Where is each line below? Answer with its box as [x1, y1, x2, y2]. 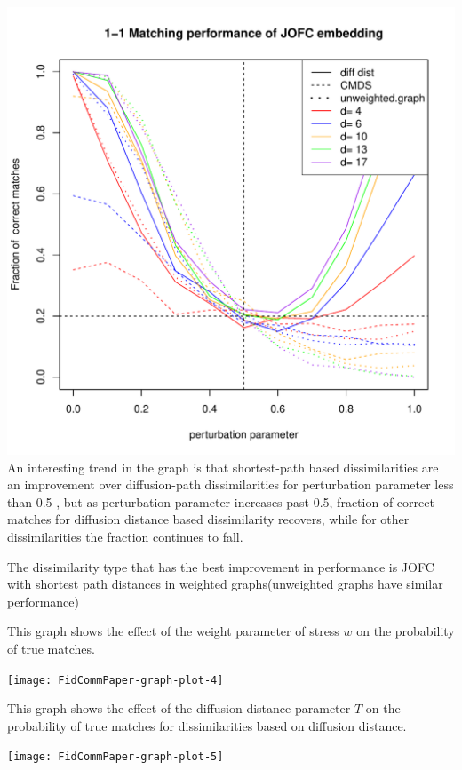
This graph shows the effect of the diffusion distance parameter [7, 699, 351, 718]
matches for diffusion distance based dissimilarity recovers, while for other [7, 510, 410, 528]
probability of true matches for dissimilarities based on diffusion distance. [7, 716, 407, 734]
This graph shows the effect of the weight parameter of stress [7, 622, 339, 640]
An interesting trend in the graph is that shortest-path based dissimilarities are [7, 457, 439, 476]
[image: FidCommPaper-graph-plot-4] [7, 673, 224, 687]
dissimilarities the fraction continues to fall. [7, 527, 243, 545]
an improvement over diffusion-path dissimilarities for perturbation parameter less [7, 475, 454, 494]
